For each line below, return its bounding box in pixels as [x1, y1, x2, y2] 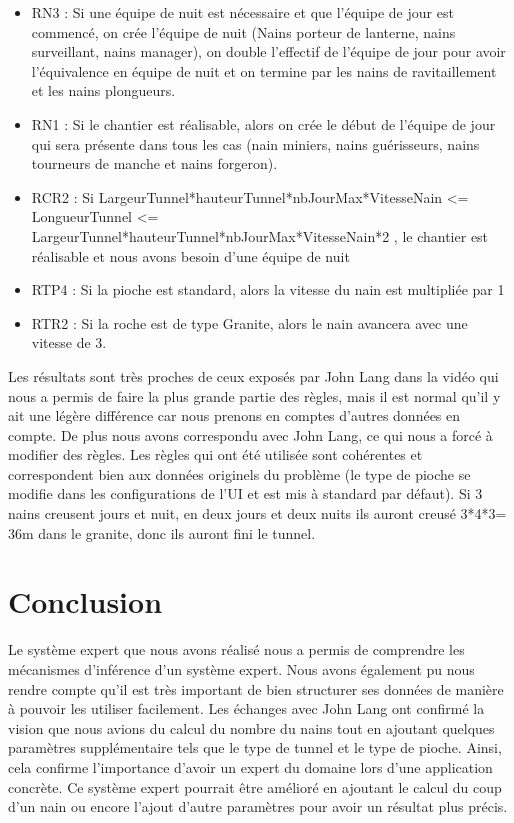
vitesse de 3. [31, 332, 107, 353]
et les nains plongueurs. [31, 80, 176, 101]
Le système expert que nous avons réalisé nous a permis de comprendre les [8, 639, 465, 660]
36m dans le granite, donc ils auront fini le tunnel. [8, 522, 316, 543]
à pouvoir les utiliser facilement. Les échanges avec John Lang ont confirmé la [8, 698, 485, 719]
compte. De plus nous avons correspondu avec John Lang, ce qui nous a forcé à [8, 424, 493, 445]
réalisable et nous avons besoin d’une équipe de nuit [31, 245, 350, 266]
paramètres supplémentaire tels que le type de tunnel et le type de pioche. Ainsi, [8, 737, 502, 758]
